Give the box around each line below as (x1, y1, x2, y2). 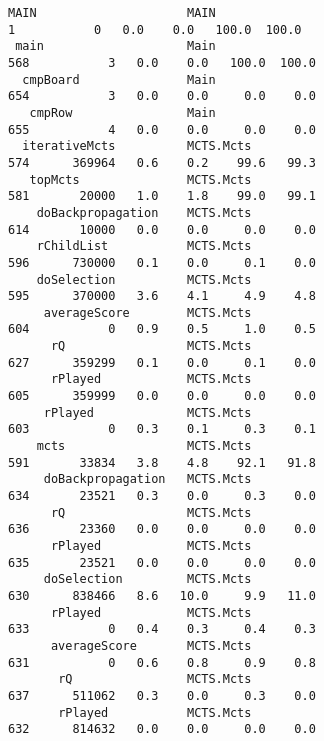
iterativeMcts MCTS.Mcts (22, 139, 252, 154)
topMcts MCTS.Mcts (29, 172, 252, 187)
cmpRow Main (29, 105, 216, 120)
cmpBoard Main (22, 72, 216, 87)
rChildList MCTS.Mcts (36, 239, 252, 254)
